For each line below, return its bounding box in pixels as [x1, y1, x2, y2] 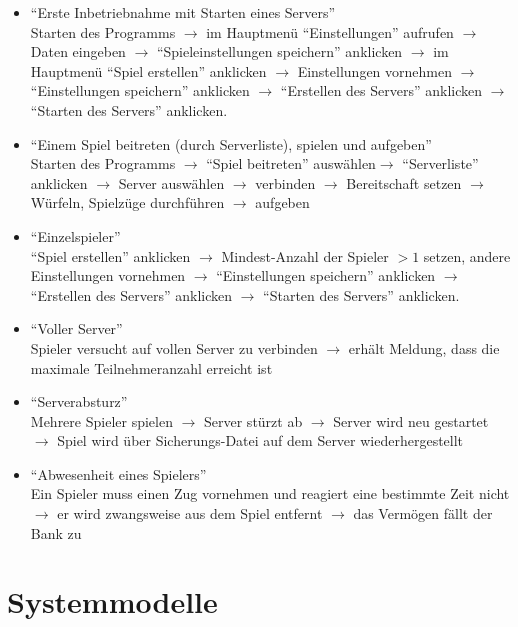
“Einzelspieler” [30, 225, 121, 246]
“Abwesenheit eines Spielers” [30, 463, 207, 484]
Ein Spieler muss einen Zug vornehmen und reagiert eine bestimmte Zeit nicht [30, 483, 510, 504]
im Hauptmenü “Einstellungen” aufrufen [206, 21, 454, 42]
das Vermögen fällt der [353, 503, 493, 524]
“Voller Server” [30, 318, 123, 339]
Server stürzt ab [204, 410, 303, 431]
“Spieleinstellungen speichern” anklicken [156, 41, 403, 62]
